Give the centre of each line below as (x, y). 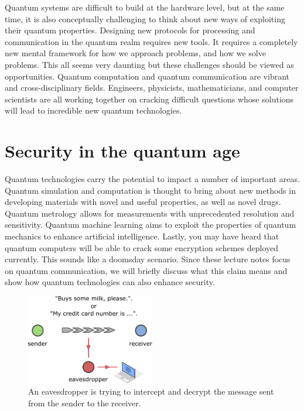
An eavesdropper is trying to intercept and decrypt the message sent (151, 391)
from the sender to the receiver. (85, 403)
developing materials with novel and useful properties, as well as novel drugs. (143, 202)
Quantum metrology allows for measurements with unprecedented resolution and (150, 213)
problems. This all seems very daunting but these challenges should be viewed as (149, 64)
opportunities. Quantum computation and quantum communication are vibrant (147, 76)
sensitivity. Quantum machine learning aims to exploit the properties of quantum (151, 225)
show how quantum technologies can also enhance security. (110, 282)
